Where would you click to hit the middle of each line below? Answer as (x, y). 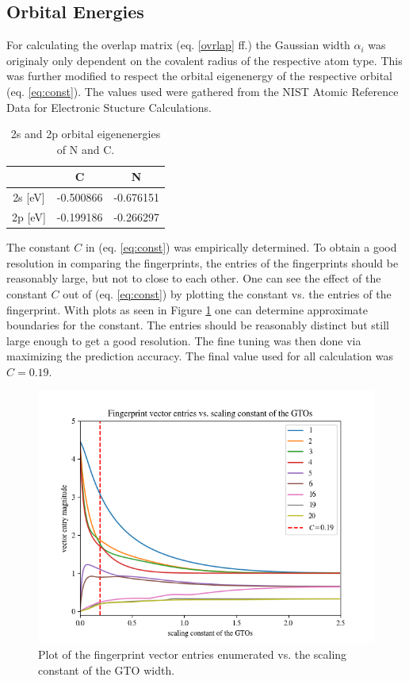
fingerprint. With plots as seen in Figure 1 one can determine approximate (187, 309)
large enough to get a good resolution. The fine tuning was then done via (184, 340)
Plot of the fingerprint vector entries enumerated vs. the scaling (193, 654)
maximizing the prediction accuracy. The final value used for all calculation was (200, 356)
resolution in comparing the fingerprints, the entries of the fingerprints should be (203, 262)
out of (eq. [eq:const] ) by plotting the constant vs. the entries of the (227, 293)
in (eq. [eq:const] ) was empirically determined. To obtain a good (241, 247)
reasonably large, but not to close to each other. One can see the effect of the (194, 278)
